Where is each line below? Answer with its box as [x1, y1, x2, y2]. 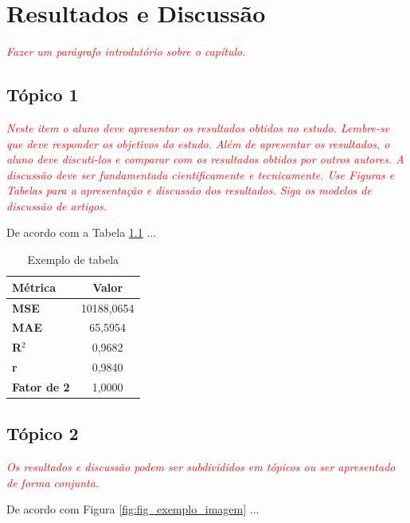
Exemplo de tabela [27, 251, 119, 268]
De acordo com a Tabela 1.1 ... [6, 224, 157, 241]
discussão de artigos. [6, 197, 107, 214]
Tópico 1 [6, 82, 79, 107]
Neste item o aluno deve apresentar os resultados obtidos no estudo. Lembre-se [6, 119, 390, 136]
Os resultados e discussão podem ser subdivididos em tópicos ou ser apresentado [6, 458, 396, 475]
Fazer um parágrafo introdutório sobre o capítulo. [6, 43, 246, 60]
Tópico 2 [6, 421, 79, 446]
